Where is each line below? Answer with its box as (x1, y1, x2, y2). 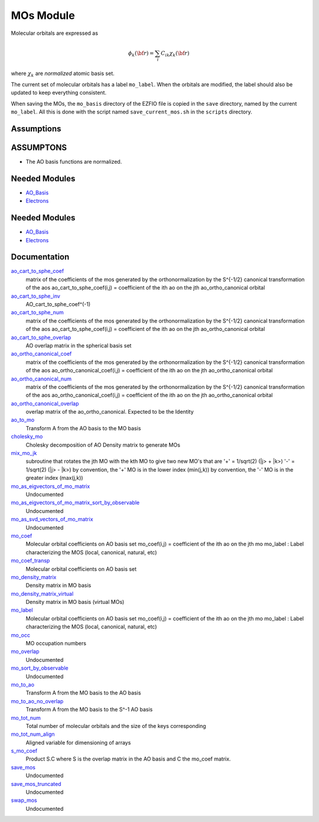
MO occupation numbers (25, 640, 87, 647)
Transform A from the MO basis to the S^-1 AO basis (25, 706, 153, 713)
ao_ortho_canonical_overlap (11, 399, 79, 407)
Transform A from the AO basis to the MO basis (25, 424, 141, 431)
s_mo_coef (11, 748, 38, 755)
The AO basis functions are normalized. (25, 158, 122, 165)
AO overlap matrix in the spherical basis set (25, 342, 132, 349)
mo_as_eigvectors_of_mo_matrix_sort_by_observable (11, 499, 140, 506)
